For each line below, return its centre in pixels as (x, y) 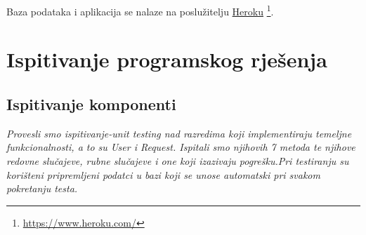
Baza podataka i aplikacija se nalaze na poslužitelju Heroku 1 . (140, 10)
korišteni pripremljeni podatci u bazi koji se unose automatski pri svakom (163, 174)
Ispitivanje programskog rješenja (167, 59)
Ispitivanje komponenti (91, 104)
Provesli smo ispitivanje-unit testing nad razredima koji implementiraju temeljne (179, 133)
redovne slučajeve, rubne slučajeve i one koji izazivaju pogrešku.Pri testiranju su (178, 161)
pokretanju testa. (42, 188)
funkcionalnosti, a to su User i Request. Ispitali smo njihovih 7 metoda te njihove (181, 147)
